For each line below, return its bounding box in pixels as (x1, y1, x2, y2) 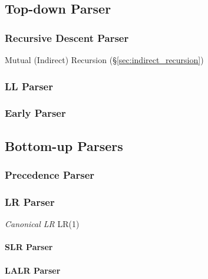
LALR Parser (5, 264, 61, 276)
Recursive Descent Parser (5, 30, 129, 45)
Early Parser (5, 106, 66, 120)
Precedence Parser (5, 167, 95, 182)
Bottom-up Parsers (5, 136, 123, 155)
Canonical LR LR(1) (5, 218, 80, 230)
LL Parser (5, 78, 53, 93)
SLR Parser (5, 241, 53, 253)
